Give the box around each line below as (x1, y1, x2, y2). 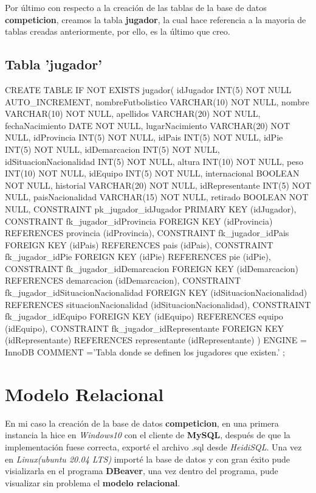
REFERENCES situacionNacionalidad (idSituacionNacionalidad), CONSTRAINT (5, 298, 311, 310)
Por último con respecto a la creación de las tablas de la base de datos (5, 1, 267, 13)
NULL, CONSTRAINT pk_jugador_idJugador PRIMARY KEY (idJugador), (5, 202, 297, 215)
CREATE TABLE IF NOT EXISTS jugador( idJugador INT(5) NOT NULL (5, 83, 292, 96)
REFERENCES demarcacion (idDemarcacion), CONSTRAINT (5, 274, 241, 287)
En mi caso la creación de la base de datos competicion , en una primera (5, 416, 279, 429)
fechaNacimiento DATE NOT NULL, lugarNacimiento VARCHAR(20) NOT (5, 119, 290, 131)
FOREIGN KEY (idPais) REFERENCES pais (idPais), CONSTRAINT (5, 238, 273, 251)
